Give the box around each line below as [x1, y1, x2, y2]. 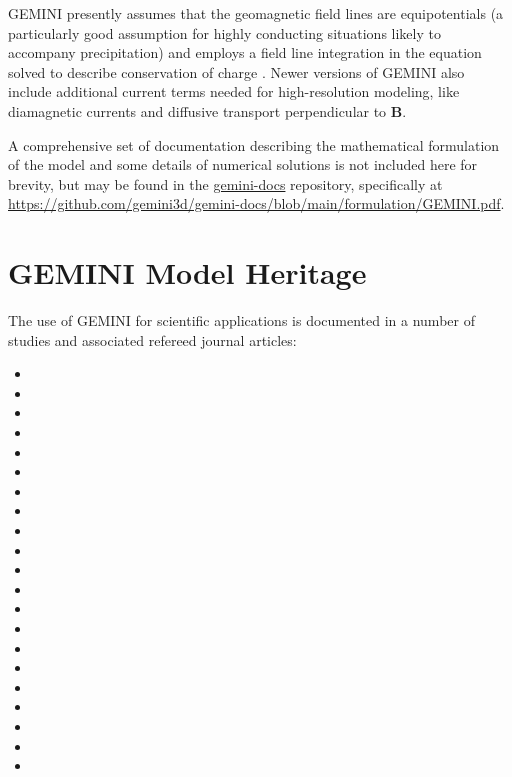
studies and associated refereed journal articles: [8, 329, 297, 350]
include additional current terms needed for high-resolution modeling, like [8, 81, 460, 102]
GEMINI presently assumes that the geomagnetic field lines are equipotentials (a [8, 3, 504, 23]
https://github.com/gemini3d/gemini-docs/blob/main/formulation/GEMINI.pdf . [8, 193, 505, 214]
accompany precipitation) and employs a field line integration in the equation [8, 42, 482, 63]
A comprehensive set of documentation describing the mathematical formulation [8, 134, 500, 155]
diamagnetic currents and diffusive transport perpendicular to [8, 100, 387, 121]
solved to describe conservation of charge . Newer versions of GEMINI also [8, 61, 465, 82]
